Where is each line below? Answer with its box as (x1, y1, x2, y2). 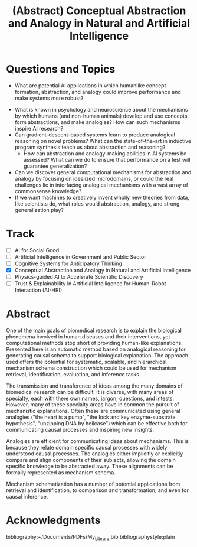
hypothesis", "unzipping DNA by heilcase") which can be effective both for (6, 420, 188, 427)
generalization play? (14, 206, 64, 213)
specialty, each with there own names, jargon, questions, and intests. (6, 395, 175, 402)
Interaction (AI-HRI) (14, 286, 63, 294)
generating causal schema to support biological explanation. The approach (6, 352, 189, 359)
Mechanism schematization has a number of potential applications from (6, 480, 180, 488)
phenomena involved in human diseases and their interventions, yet (6, 333, 170, 340)
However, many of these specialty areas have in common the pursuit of (6, 401, 179, 408)
